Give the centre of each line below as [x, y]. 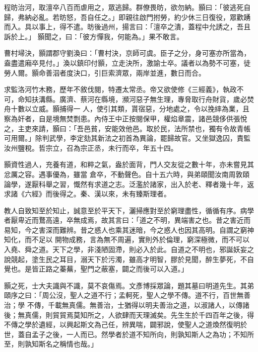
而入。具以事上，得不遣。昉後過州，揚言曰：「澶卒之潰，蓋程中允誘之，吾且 [127, 27]
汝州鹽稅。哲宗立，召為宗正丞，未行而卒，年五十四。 [91, 147]
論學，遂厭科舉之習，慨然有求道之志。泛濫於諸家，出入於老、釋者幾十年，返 [129, 184]
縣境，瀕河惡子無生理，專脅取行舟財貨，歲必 [174, 99]
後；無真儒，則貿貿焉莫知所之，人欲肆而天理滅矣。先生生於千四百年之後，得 [129, 314]
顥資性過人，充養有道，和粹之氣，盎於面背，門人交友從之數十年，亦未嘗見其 [129, 164]
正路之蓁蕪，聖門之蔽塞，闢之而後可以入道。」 [113, 269]
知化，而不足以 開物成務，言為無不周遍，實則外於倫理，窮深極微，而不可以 [127, 239]
